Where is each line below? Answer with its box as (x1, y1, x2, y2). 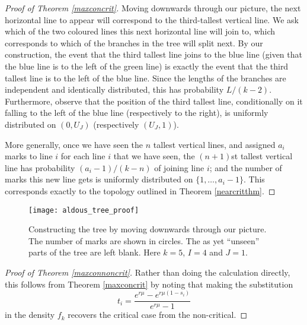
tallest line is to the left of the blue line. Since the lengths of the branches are (5, 71, 286, 84)
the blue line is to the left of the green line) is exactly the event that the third (5, 59, 289, 72)
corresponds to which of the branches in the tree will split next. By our (5, 36, 263, 49)
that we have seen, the (113, 150, 195, 162)
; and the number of (209, 161, 282, 173)
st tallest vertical (231, 150, 293, 162)
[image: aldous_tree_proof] (28, 206, 139, 214)
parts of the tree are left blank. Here (28, 246, 161, 258)
